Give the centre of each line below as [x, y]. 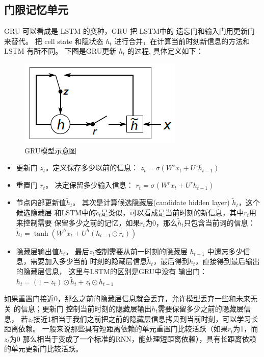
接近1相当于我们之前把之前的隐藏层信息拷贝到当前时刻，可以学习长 [146, 318]
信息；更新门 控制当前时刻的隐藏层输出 [86, 309]
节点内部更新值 [41, 202]
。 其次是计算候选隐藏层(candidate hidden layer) [151, 202]
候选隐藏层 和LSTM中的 [56, 212]
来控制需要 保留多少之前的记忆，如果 [78, 222]
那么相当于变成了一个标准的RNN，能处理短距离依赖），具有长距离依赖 [139, 338]
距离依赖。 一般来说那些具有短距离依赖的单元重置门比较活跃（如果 [116, 329]
